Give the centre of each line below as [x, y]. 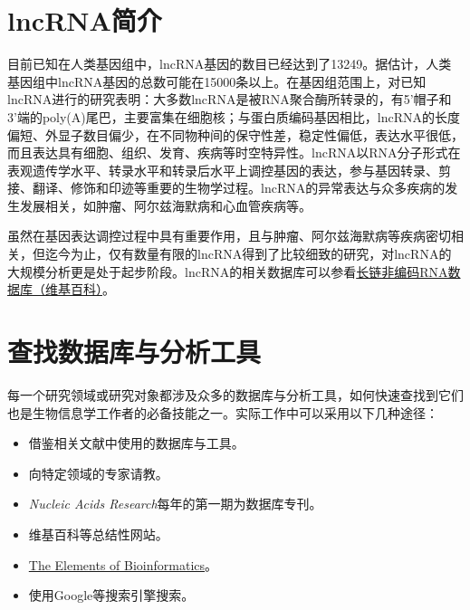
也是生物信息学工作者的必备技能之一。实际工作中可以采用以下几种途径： [223, 412]
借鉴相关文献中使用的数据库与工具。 [136, 443]
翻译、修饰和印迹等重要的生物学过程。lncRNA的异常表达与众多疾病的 [239, 188]
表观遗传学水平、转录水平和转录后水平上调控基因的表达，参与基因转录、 [223, 170]
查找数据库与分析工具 [134, 352]
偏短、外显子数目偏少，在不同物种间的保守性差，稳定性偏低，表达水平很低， [235, 134]
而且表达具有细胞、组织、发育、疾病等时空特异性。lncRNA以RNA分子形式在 [234, 152]
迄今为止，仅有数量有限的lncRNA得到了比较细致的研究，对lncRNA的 [248, 254]
